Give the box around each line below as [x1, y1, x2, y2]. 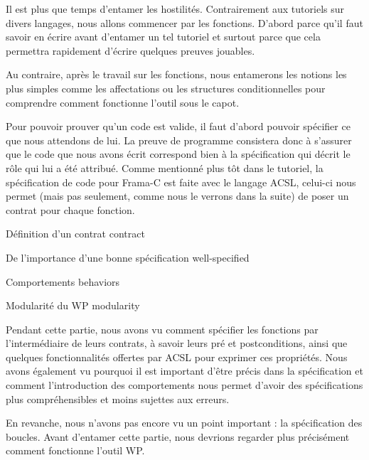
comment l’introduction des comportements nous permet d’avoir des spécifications [6, 378, 363, 392]
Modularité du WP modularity [6, 298, 140, 313]
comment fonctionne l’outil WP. [6, 443, 145, 458]
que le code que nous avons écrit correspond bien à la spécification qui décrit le [6, 146, 351, 161]
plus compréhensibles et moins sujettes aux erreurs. [6, 391, 230, 406]
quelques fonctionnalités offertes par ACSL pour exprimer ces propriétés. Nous [6, 349, 348, 364]
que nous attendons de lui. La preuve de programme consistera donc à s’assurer [6, 132, 352, 147]
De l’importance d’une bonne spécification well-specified [6, 250, 250, 264]
